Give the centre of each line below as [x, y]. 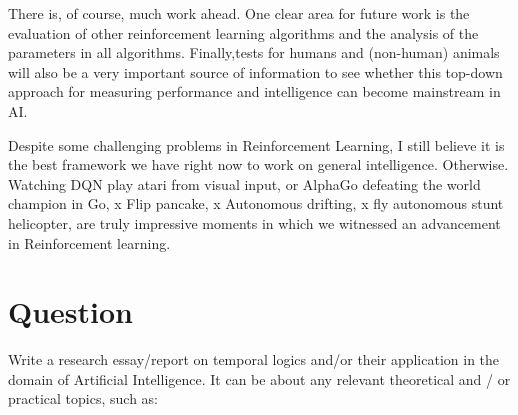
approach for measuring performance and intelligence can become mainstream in [254, 91]
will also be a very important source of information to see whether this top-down [255, 71]
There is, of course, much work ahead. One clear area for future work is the [239, 13]
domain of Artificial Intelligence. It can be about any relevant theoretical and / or [259, 378]
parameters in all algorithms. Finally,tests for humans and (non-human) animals [254, 52]
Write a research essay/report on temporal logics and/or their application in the [254, 359]
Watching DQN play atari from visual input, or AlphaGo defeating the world [244, 183]
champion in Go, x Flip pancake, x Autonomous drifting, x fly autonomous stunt [256, 203]
